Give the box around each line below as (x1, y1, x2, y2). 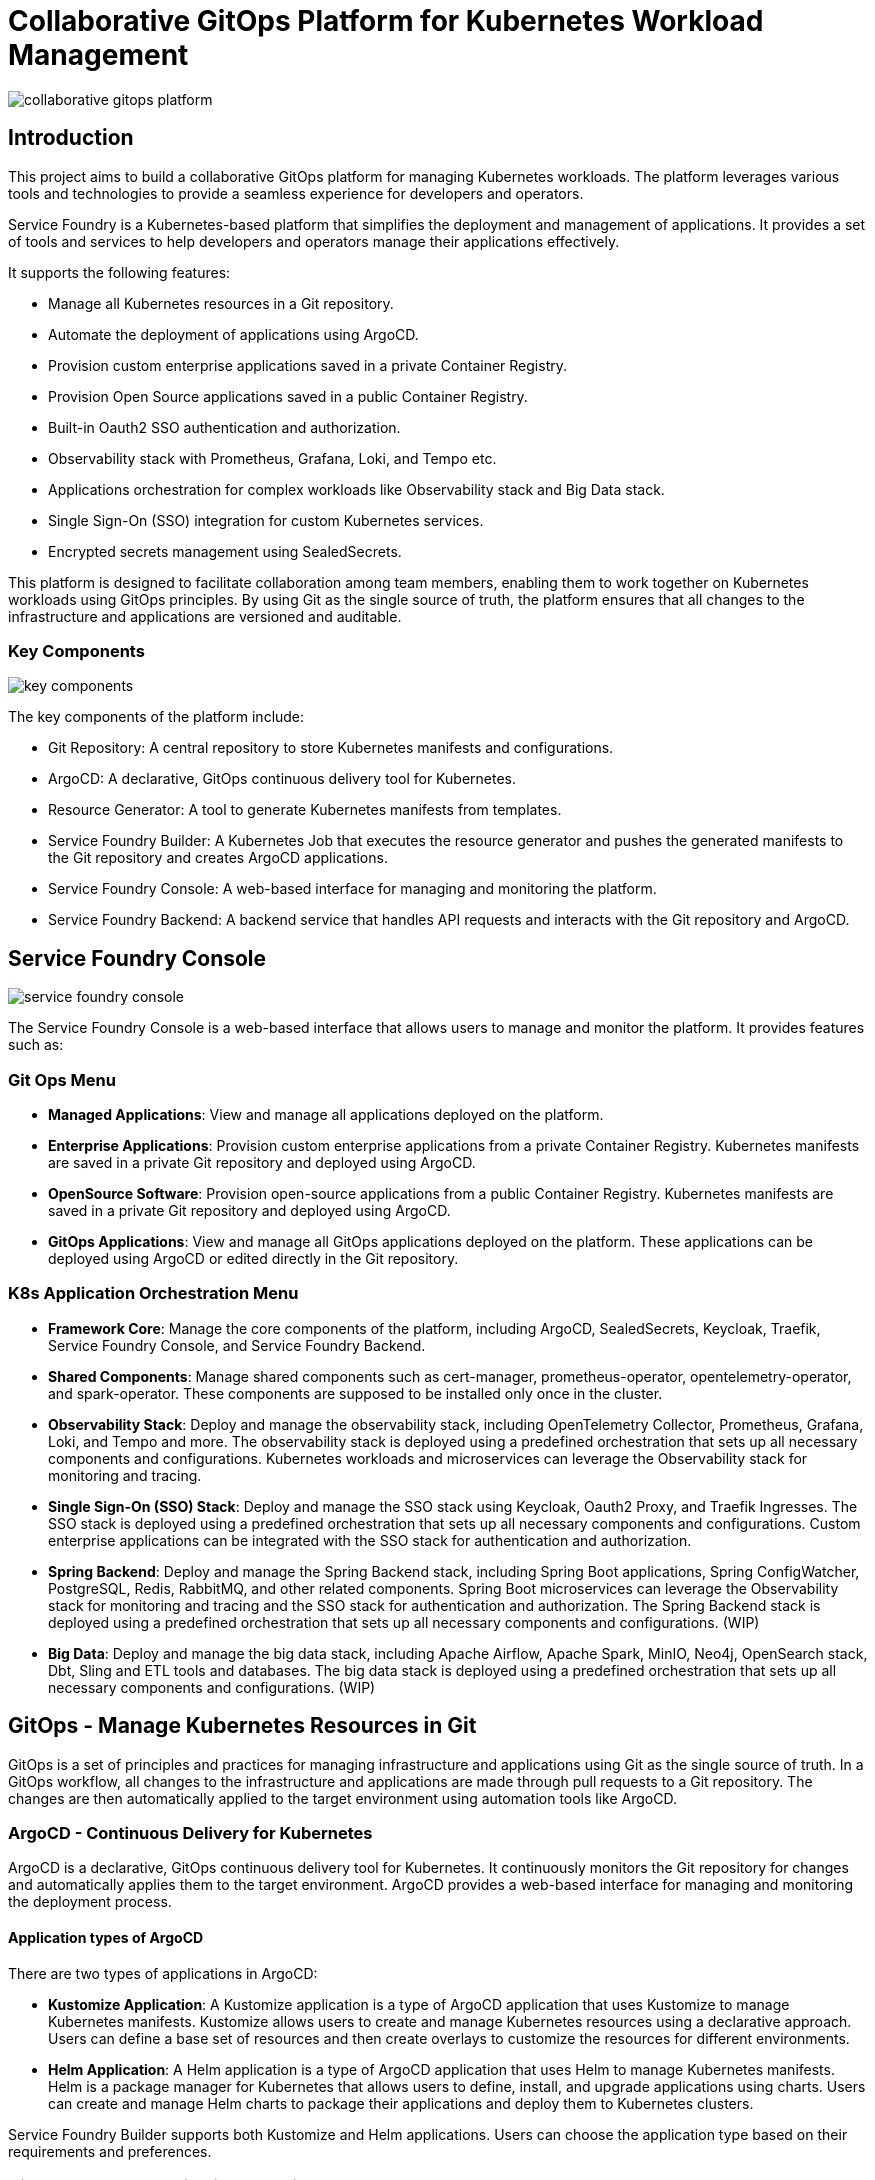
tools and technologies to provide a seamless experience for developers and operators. (8, 184, 584, 202)
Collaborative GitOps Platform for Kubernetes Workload (8, 4, 764, 38)
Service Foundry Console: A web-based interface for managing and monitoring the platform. (48, 880, 657, 898)
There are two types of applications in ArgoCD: (8, 1964, 318, 1982)
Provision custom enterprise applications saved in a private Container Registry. (48, 356, 567, 374)
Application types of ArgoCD (8, 1928, 204, 1946)
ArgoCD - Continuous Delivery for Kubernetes (8, 1822, 373, 1843)
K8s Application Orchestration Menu (8, 1283, 299, 1304)
